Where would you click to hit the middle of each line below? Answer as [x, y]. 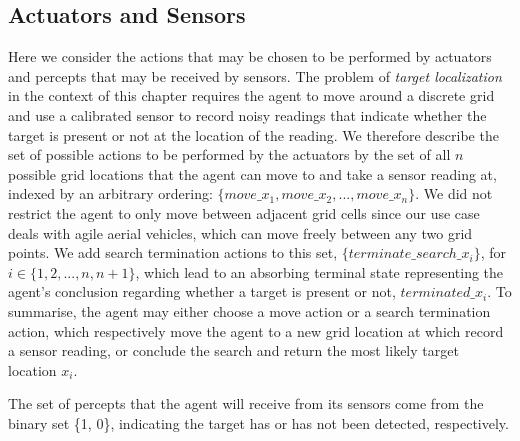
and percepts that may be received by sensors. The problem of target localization [255, 75]
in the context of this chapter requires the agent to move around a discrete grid [251, 95]
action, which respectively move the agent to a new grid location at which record [256, 330]
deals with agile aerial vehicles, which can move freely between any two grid [240, 232]
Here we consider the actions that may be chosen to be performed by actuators [250, 56]
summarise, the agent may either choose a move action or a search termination [249, 310]
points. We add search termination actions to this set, [173, 252]
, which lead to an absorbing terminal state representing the [319, 271]
